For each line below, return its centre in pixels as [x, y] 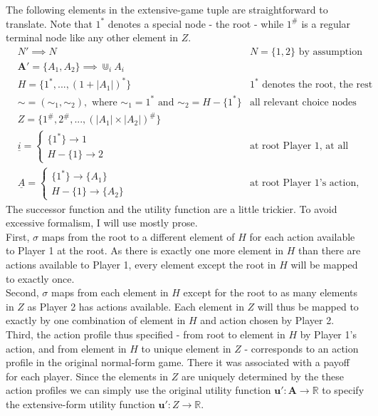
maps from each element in [110, 292]
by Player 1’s [328, 334]
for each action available [302, 236]
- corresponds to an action [301, 348]
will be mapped [324, 264]
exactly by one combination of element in [96, 320]
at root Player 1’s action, [304, 183]
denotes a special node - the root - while [196, 23]
